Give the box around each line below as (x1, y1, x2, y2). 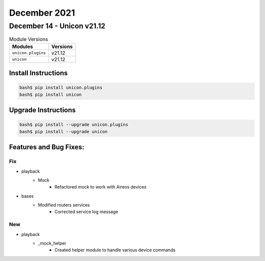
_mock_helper (38, 240, 66, 246)
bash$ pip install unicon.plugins (19, 85, 103, 91)
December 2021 (9, 7, 76, 18)
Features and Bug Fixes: (9, 143, 84, 151)
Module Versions (9, 36, 49, 43)
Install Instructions (9, 69, 68, 77)
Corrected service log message (54, 209, 118, 215)
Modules (12, 43, 33, 50)
